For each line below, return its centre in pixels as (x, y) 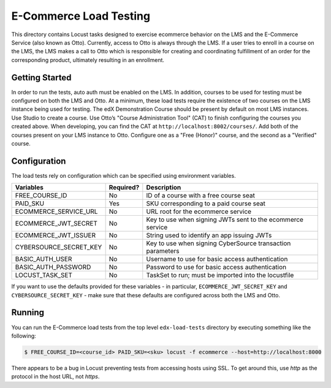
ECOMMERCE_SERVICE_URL (56, 211)
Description (164, 188)
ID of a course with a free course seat (201, 196)
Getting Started (41, 78)
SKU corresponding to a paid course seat (206, 204)
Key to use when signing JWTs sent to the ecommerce (225, 219)
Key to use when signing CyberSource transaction (219, 243)
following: (24, 336)
